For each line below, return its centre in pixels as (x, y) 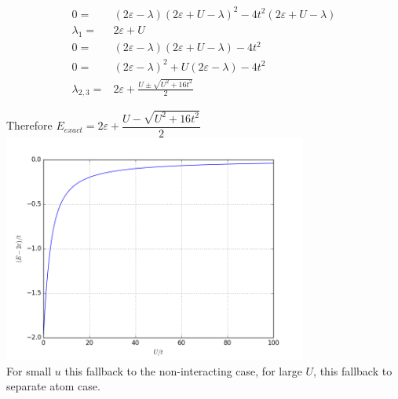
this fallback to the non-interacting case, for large (183, 370)
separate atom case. (53, 386)
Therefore (29, 125)
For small (29, 370)
